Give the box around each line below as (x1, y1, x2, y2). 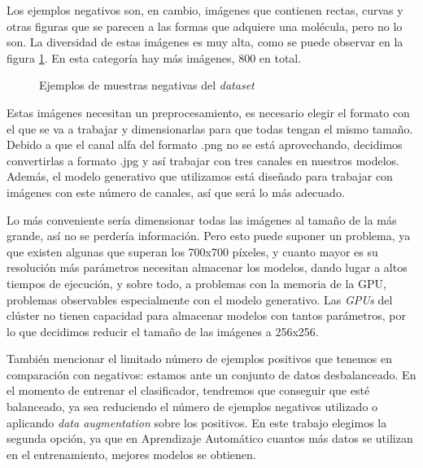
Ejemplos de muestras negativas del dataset (39, 77, 255, 94)
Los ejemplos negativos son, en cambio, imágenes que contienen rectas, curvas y (7, 2, 403, 18)
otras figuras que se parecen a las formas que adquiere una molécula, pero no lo (7, 17, 403, 34)
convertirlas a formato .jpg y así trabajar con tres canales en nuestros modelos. (7, 151, 400, 168)
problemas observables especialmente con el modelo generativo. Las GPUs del (7, 291, 393, 308)
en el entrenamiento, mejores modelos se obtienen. (7, 445, 256, 462)
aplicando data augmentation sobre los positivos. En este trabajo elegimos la (7, 413, 387, 431)
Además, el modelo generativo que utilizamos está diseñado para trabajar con (7, 168, 393, 185)
